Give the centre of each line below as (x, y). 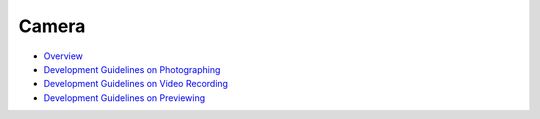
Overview (63, 56)
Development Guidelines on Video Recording (136, 84)
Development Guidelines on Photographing (132, 69)
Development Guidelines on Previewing (124, 97)
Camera (52, 26)
